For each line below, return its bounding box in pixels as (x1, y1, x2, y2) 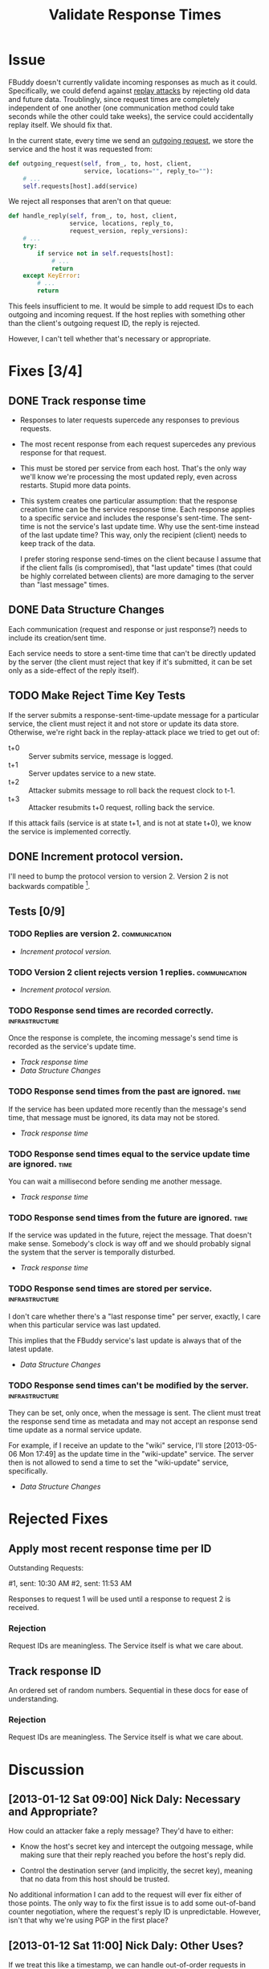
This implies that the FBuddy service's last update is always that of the (8, 1335, 243, 1345)
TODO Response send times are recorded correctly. (8, 1005, 214, 1017)
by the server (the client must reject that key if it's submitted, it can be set (8, 657, 253, 667)
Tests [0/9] (8, 904, 66, 918)
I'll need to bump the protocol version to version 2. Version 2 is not (8, 871, 229, 881)
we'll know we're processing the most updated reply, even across (19, 472, 238, 482)
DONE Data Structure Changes (8, 603, 165, 617)
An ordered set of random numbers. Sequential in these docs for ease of (8, 1686, 249, 1695)
